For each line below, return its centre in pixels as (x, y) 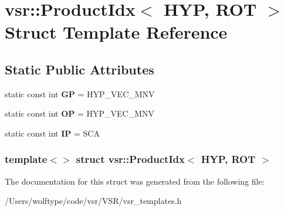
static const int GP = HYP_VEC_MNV (80, 93)
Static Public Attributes (80, 69)
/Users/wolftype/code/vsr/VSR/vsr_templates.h (93, 201)
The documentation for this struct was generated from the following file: (135, 181)
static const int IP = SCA (52, 133)
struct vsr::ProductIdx (130, 159)
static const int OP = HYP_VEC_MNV (80, 113)
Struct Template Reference (116, 32)
